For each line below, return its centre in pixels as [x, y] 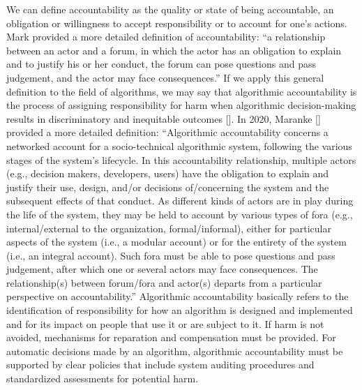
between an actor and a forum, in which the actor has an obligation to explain [174, 50]
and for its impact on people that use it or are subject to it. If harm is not [165, 323]
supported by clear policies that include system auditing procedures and [160, 365]
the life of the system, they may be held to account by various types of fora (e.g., [180, 214]
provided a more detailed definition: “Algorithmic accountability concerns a [167, 132]
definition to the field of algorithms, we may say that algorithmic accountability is [182, 91]
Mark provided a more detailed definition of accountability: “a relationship [166, 37]
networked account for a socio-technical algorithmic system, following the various [179, 145]
